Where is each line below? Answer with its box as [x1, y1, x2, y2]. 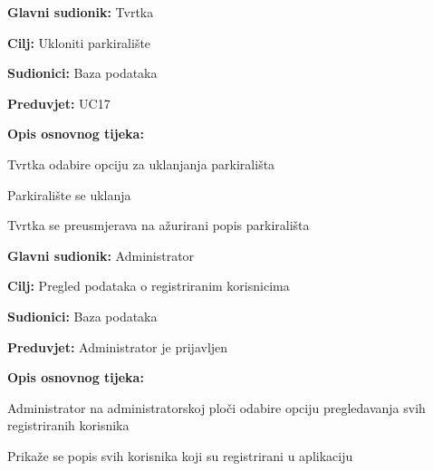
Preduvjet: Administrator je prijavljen [7, 337, 228, 356]
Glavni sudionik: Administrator [7, 245, 195, 264]
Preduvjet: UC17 [7, 93, 111, 112]
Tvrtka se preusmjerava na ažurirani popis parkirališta [7, 216, 310, 235]
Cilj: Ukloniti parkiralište [7, 33, 151, 52]
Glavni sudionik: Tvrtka [7, 3, 154, 21]
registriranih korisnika [7, 416, 130, 435]
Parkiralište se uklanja [7, 185, 131, 204]
